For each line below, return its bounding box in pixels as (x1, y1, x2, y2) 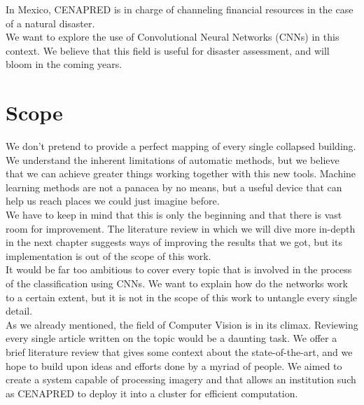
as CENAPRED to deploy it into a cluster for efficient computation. (6, 385, 298, 400)
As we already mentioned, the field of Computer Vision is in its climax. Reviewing (6, 317, 358, 331)
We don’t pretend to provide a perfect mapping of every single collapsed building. (6, 139, 356, 153)
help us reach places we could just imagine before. (6, 193, 220, 208)
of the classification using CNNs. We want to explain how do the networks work (6, 276, 348, 291)
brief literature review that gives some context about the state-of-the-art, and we (6, 345, 353, 359)
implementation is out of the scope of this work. (6, 248, 211, 263)
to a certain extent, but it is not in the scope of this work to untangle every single (6, 289, 358, 304)
